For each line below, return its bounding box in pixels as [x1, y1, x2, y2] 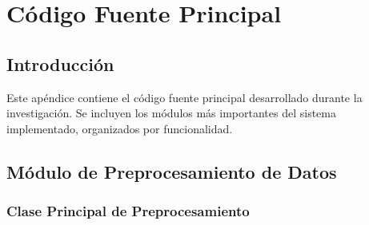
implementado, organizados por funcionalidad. [6, 120, 233, 136]
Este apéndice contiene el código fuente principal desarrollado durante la [6, 89, 363, 105]
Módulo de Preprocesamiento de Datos [6, 159, 337, 184]
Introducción [6, 51, 114, 76]
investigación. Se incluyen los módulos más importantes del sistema [6, 105, 336, 121]
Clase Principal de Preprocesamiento [6, 201, 250, 221]
